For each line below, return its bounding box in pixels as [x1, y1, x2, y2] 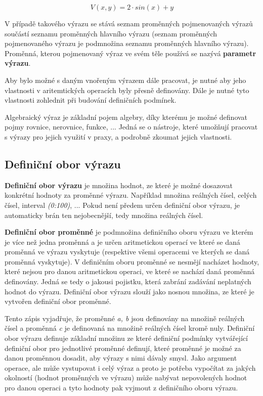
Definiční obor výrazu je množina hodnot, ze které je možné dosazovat [5, 180, 233, 190]
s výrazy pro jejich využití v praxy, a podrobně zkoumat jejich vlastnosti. [5, 131, 232, 142]
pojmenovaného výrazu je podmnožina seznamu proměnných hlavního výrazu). [5, 38, 249, 49]
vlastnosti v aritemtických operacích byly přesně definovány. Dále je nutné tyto [5, 84, 249, 95]
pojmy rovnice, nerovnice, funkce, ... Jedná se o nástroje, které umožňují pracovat [5, 121, 258, 132]
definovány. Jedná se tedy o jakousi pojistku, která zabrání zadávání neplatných [5, 276, 251, 287]
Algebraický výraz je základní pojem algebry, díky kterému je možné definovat [5, 111, 248, 122]
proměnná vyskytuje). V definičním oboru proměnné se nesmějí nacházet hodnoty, [5, 256, 259, 267]
